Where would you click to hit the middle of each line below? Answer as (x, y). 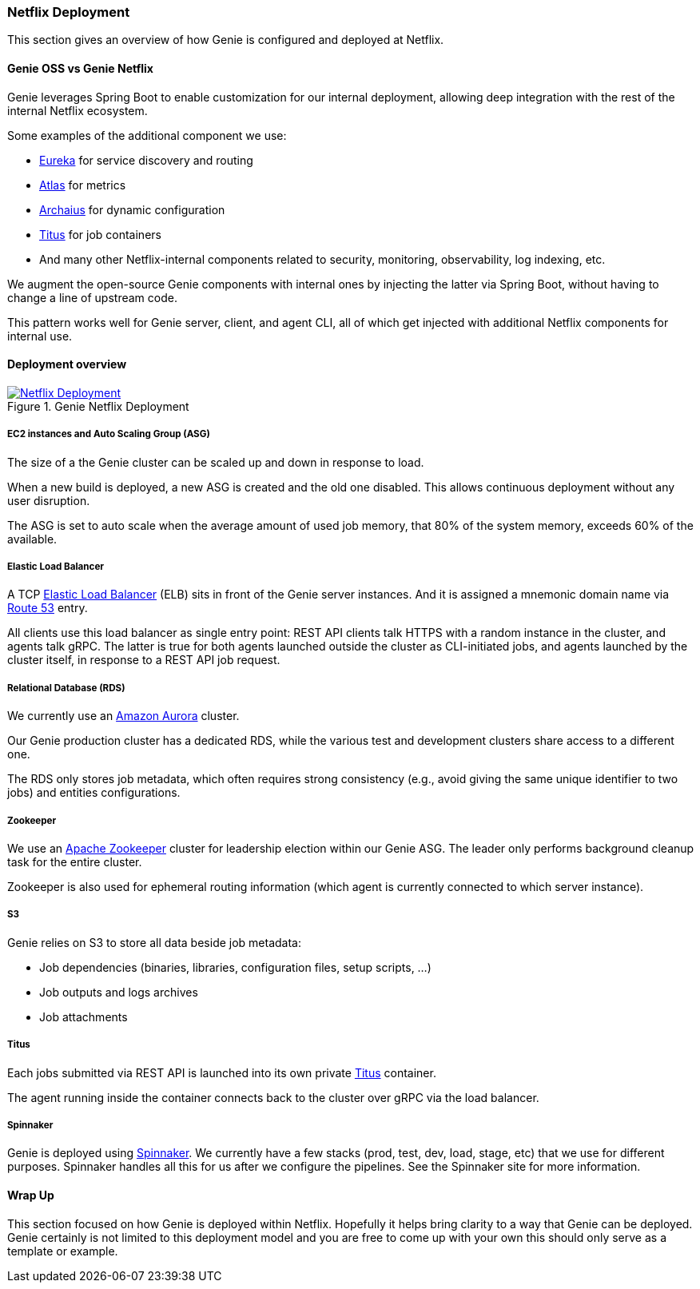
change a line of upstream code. (92, 297)
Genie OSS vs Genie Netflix (80, 68)
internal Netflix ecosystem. (78, 110)
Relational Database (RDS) (66, 688)
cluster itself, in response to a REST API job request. (144, 660)
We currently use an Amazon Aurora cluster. (123, 716)
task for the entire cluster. (75, 861)
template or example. (63, 1251)
